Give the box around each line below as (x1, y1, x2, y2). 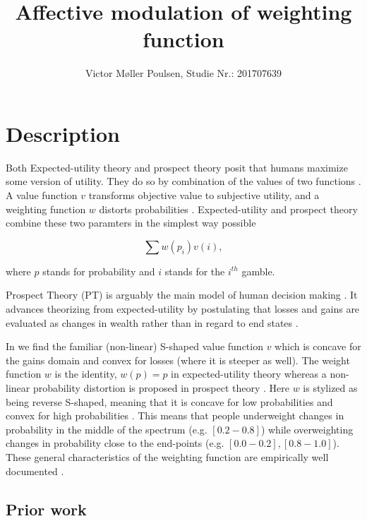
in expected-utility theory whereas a (171, 366, 327, 381)
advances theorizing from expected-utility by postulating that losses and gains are (6, 301, 360, 316)
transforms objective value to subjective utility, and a (88, 188, 320, 203)
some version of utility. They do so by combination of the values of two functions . (6, 174, 361, 188)
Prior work (6, 498, 87, 520)
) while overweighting (260, 421, 354, 436)
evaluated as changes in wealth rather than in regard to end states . (6, 315, 299, 330)
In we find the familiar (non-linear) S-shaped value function (6, 339, 263, 354)
